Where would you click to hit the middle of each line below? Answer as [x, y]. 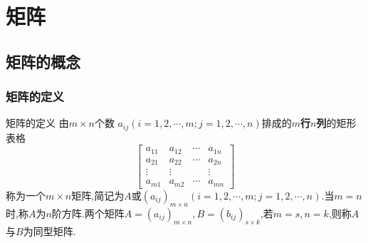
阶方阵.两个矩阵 [88, 213]
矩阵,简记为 [98, 195]
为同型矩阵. [49, 231]
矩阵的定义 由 [37, 123]
